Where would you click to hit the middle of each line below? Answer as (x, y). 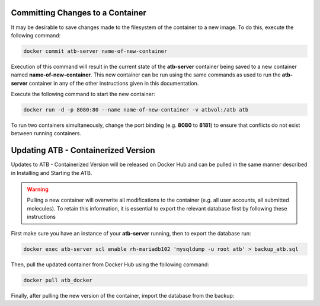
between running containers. (46, 133)
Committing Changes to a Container (79, 13)
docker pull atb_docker (58, 280)
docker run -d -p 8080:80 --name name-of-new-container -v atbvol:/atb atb (136, 110)
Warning (38, 189)
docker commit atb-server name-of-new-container (95, 51)
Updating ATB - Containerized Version (83, 150)
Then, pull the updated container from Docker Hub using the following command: (110, 264)
